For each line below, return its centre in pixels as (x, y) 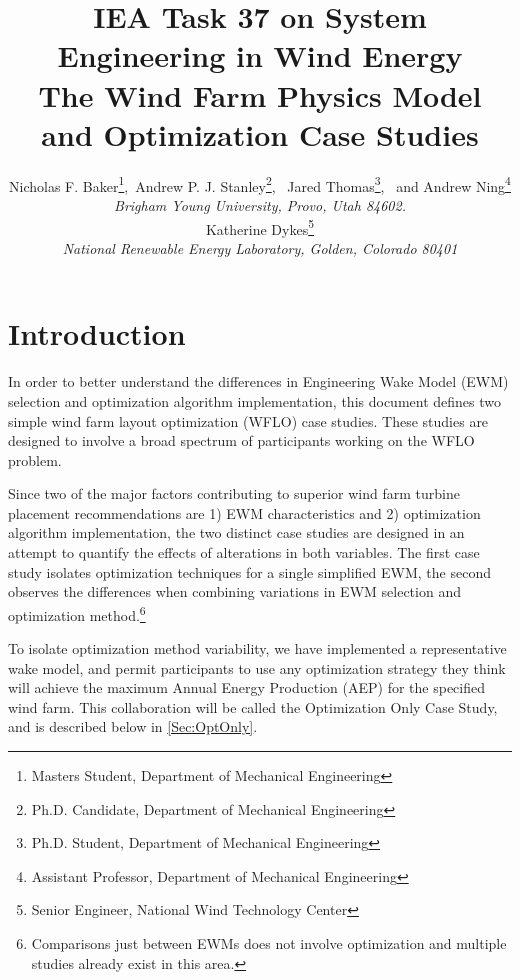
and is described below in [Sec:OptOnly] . (133, 726)
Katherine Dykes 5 (260, 227)
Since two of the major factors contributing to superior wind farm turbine (234, 493)
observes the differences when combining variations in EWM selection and (234, 591)
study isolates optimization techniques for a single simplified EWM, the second (249, 571)
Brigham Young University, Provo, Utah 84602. (260, 204)
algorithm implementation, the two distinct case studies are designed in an (236, 532)
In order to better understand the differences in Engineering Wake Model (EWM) (258, 381)
